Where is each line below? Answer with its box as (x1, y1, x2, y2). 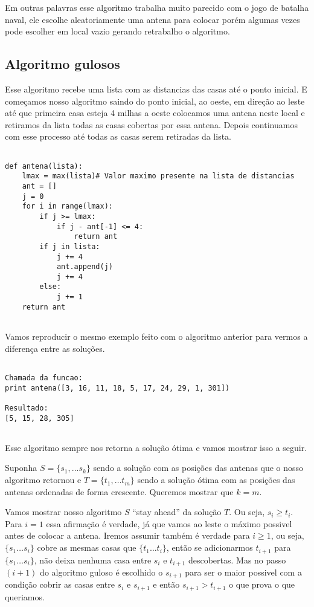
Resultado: (5, 403, 48, 412)
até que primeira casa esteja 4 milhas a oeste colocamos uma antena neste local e (5, 106, 305, 119)
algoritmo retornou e (5, 473, 82, 486)
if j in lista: (39, 242, 100, 251)
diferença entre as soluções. (5, 342, 105, 354)
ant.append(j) (56, 262, 113, 271)
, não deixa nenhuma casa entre (34, 553, 152, 566)
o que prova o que (229, 578, 295, 591)
